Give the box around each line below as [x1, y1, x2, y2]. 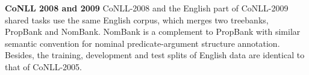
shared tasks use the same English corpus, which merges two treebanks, [5, 13, 269, 26]
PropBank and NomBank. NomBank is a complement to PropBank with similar [5, 25, 301, 38]
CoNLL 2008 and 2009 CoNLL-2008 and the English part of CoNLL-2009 [5, 2, 289, 14]
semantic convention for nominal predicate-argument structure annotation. [5, 37, 280, 49]
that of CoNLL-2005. [5, 60, 82, 73]
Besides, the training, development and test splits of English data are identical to [5, 49, 305, 61]
